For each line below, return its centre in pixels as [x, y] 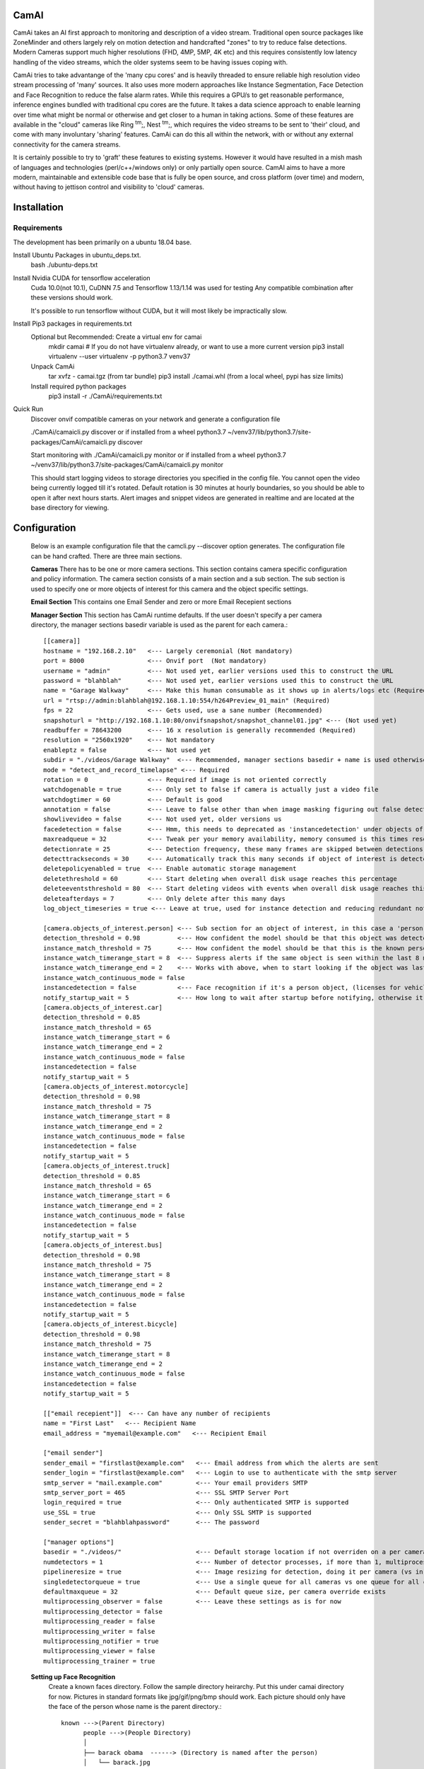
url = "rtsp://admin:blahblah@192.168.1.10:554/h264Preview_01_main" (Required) [187, 700]
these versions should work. [72, 298]
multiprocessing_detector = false [103, 1611]
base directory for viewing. [70, 507]
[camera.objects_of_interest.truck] [107, 1166]
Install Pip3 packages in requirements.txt [72, 324]
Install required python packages [78, 386]
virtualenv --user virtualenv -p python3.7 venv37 [119, 357]
